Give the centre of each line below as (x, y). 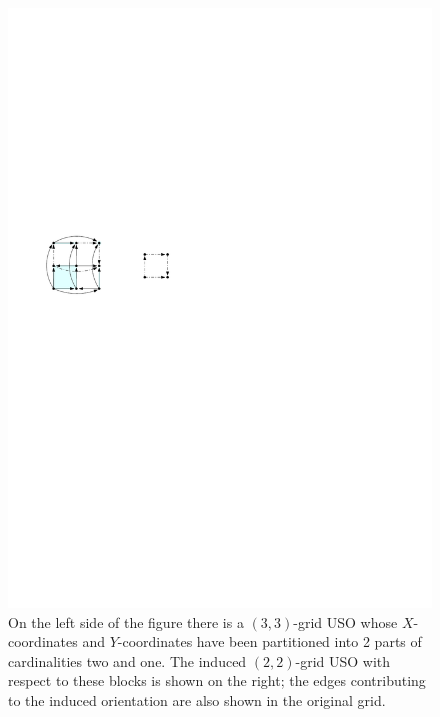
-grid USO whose (345, 621)
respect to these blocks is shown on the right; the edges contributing (217, 680)
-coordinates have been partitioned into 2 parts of (269, 641)
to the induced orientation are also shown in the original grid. (197, 699)
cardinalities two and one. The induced (127, 660)
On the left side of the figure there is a (126, 621)
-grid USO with (343, 660)
